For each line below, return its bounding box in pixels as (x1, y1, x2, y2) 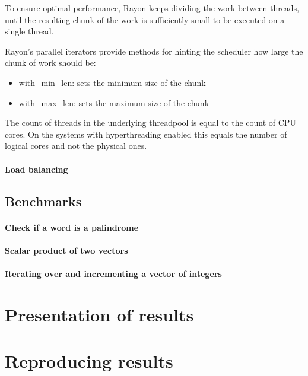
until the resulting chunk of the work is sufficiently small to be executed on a (5, 13, 285, 26)
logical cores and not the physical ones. (5, 139, 147, 152)
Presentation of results (5, 302, 194, 326)
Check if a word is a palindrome (5, 221, 139, 233)
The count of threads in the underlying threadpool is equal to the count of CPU (5, 116, 296, 129)
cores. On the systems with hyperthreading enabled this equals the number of (5, 128, 287, 140)
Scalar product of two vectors (5, 244, 128, 256)
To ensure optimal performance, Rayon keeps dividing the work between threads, (5, 2, 300, 14)
